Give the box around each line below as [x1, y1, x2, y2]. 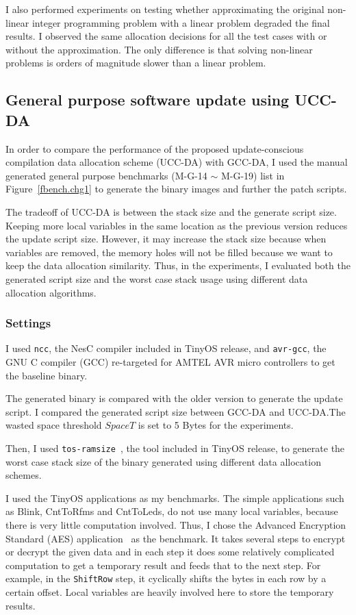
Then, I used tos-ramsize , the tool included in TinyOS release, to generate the [5, 440, 345, 455]
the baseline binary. [5, 368, 88, 382]
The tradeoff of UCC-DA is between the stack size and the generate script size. [5, 204, 337, 218]
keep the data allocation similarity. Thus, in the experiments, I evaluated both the [5, 258, 351, 273]
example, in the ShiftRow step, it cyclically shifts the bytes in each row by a [5, 571, 327, 586]
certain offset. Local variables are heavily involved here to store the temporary [5, 585, 334, 599]
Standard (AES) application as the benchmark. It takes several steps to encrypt [5, 531, 346, 545]
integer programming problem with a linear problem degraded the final [31, 15, 330, 29]
